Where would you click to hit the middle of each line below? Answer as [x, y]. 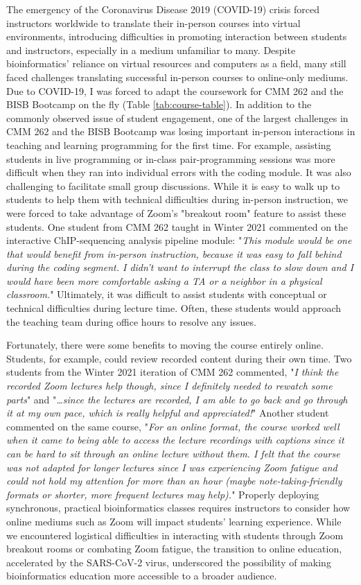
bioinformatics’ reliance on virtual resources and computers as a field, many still [176, 63]
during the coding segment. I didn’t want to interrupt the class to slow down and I [180, 267]
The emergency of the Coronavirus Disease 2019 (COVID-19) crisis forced [163, 9]
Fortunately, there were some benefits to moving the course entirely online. [165, 345]
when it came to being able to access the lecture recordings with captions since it [175, 440]
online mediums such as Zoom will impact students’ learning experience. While [174, 521]
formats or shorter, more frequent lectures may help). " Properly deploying [163, 494]
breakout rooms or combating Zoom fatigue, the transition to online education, [174, 549]
